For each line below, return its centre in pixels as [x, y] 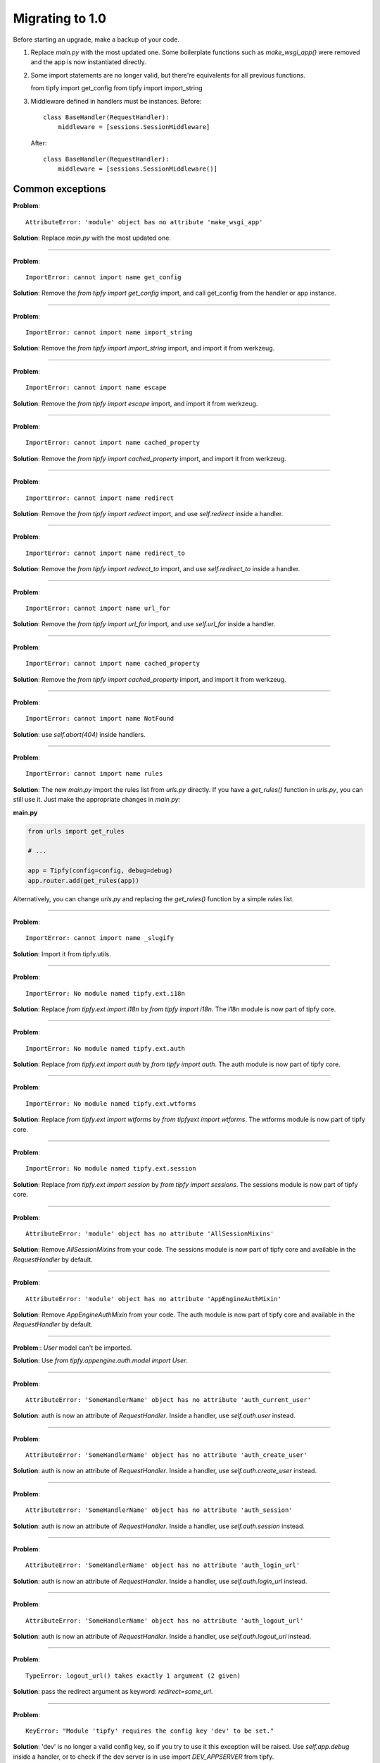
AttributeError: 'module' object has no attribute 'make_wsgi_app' [144, 222]
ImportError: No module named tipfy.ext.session [111, 1169]
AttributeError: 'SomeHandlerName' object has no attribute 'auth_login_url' [163, 1565]
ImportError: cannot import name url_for [98, 608]
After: [39, 143]
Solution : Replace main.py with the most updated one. [92, 238]
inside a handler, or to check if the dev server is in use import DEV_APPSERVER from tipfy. [144, 1757]
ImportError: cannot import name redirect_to [106, 553]
